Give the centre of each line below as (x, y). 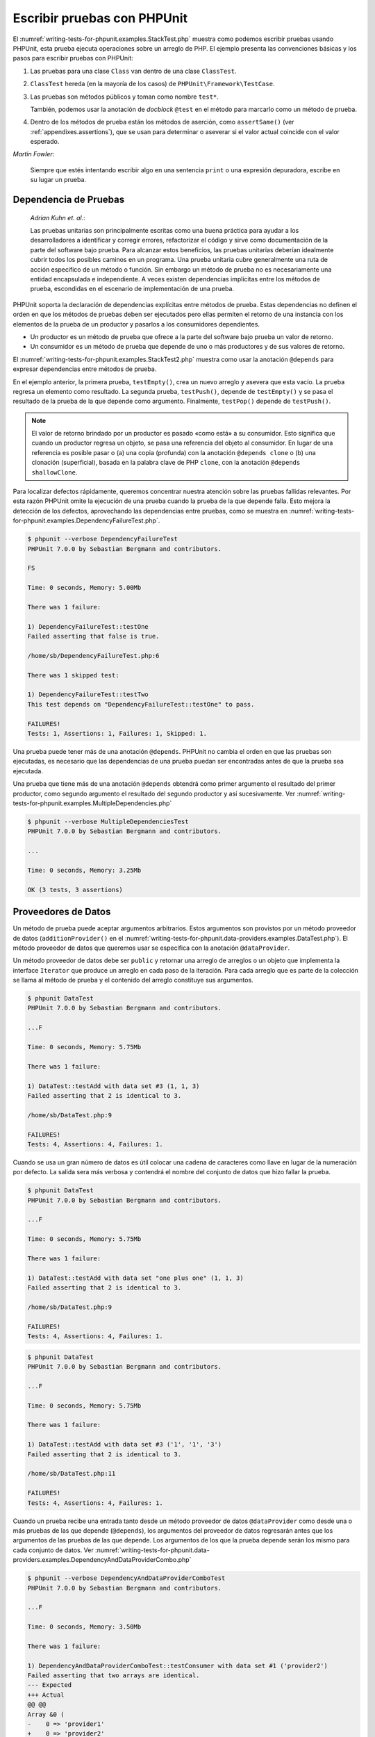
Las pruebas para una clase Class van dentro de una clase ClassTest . (133, 71)
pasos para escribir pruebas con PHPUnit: (73, 58)
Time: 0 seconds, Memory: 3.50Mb (84, 1627)
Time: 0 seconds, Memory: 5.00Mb (84, 588)
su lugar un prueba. (58, 180)
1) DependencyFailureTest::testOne (88, 626)
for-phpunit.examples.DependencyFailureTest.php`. (86, 520)
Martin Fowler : (34, 154)
